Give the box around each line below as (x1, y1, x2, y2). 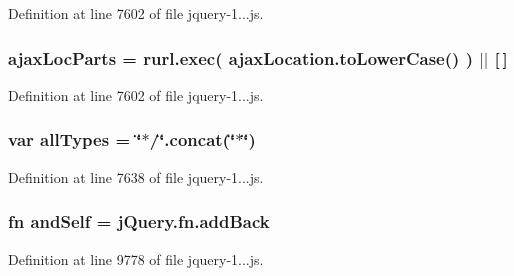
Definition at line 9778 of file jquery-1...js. (8, 248, 264, 269)
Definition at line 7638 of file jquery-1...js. (8, 166, 264, 187)
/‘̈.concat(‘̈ (149, 127, 236, 152)
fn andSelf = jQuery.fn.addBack (8, 209, 270, 234)
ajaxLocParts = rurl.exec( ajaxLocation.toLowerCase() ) (8, 45, 473, 70)
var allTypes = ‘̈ (8, 127, 142, 152)
